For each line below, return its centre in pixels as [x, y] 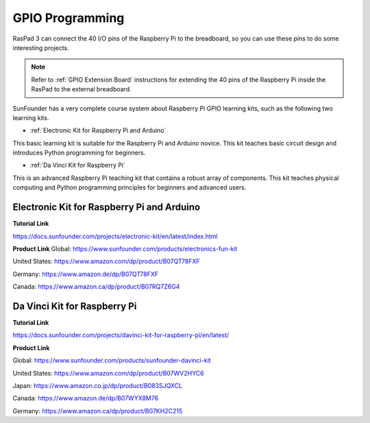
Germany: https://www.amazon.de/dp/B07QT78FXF [86, 274]
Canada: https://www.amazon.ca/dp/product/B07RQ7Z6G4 [96, 287]
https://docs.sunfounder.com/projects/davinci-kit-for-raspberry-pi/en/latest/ [121, 335]
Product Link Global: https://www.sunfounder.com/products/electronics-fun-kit [125, 249]
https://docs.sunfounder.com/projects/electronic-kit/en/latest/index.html [115, 236]
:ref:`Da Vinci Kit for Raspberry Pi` [78, 165]
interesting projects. [41, 47]
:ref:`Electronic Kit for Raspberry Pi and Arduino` [98, 130]
